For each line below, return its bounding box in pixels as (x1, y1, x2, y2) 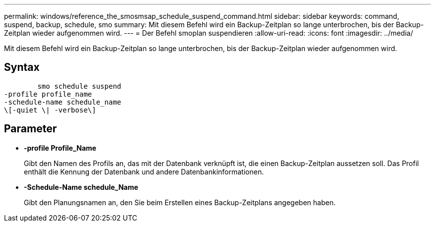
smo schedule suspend (37, 82, 122, 90)
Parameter (4, 122, 57, 135)
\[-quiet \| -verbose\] (4, 106, 96, 114)
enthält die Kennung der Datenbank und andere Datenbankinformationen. (24, 167, 264, 176)
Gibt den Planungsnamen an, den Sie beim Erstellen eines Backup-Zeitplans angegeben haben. (24, 198, 336, 207)
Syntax (4, 61, 40, 74)
